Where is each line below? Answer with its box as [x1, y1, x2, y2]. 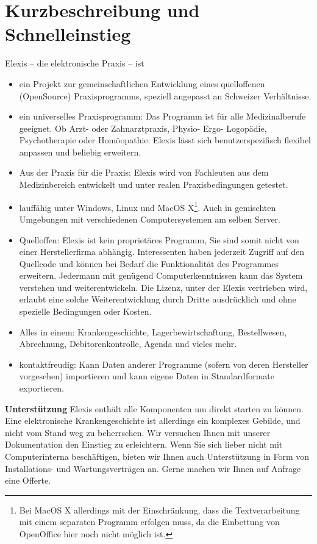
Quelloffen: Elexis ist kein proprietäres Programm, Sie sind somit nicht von [19, 233, 299, 246]
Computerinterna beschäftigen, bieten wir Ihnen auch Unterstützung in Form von [5, 450, 310, 462]
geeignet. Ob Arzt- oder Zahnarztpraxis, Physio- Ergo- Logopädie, [19, 121, 267, 134]
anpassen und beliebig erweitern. [19, 145, 141, 158]
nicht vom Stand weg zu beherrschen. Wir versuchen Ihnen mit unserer [5, 426, 271, 438]
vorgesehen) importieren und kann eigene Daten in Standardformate [19, 370, 274, 382]
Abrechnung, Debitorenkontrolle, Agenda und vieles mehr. [19, 337, 237, 350]
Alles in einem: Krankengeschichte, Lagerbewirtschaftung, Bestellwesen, [19, 325, 287, 338]
